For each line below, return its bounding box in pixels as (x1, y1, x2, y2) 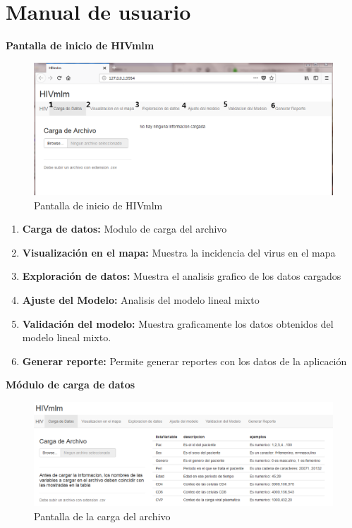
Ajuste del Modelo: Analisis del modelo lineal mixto (22, 293, 260, 307)
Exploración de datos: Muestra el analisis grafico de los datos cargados (22, 269, 341, 283)
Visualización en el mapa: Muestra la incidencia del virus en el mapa (22, 245, 336, 259)
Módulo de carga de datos (6, 377, 135, 392)
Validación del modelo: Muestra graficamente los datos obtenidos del (22, 316, 334, 331)
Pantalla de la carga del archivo (34, 508, 171, 523)
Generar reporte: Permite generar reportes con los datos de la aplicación (22, 353, 347, 368)
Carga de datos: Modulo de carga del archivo (22, 221, 227, 236)
